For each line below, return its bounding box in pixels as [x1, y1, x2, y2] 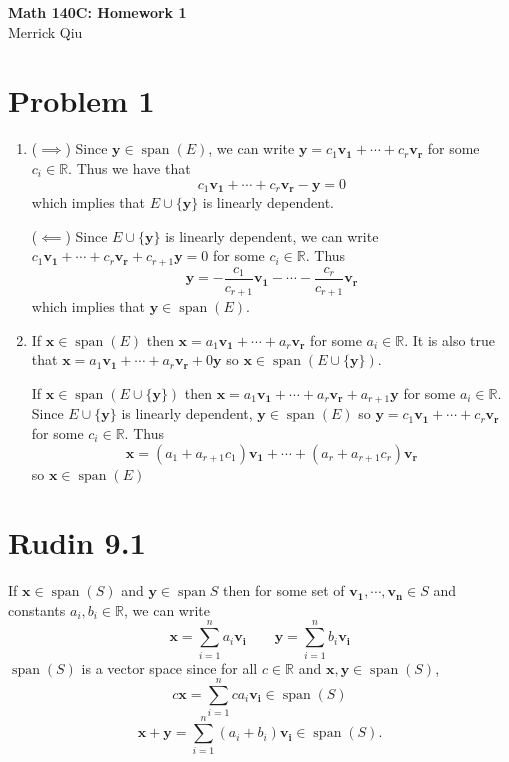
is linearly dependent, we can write [165, 225, 379, 246]
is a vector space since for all [81, 657, 258, 678]
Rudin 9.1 [8, 522, 146, 563]
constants [8, 599, 66, 620]
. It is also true [404, 329, 496, 350]
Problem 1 [8, 80, 155, 121]
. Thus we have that [68, 157, 191, 178]
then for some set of [223, 580, 345, 601]
